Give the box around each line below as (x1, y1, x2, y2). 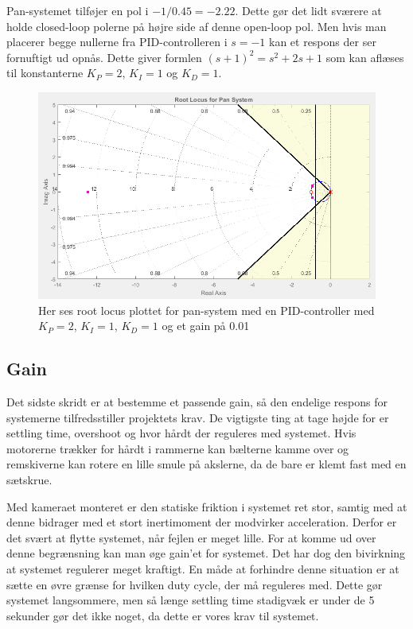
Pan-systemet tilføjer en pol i (6, 2, 149, 18)
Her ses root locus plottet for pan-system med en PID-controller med (38, 301, 375, 318)
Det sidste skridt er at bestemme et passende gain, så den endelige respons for (6, 394, 388, 410)
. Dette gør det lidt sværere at (235, 2, 382, 18)
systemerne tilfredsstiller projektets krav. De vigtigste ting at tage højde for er (6, 409, 389, 425)
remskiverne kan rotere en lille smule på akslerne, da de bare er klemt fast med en (6, 456, 407, 472)
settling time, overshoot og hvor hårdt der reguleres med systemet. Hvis (6, 425, 357, 441)
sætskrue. (6, 472, 53, 488)
